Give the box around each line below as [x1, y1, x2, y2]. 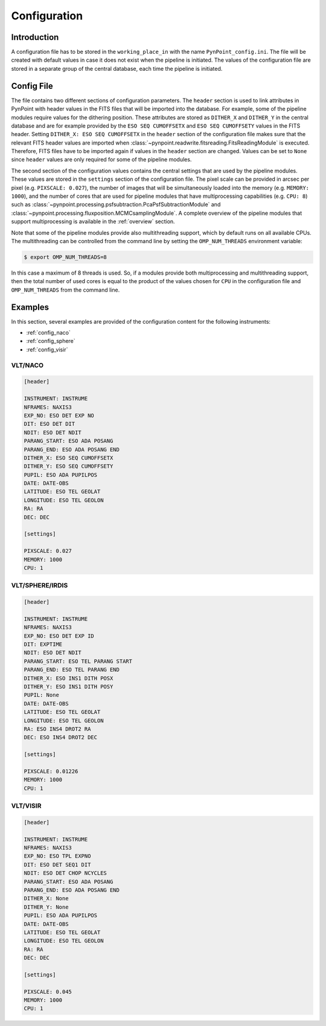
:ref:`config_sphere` [26, 338, 75, 345]
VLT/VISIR [11, 802, 42, 810]
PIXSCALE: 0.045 [24, 988, 72, 995]
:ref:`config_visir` [26, 345, 68, 353]
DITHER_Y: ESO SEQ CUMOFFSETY [24, 463, 113, 470]
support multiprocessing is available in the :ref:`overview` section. [11, 218, 175, 225]
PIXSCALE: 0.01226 [24, 768, 78, 774]
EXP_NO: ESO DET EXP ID [24, 632, 95, 639]
